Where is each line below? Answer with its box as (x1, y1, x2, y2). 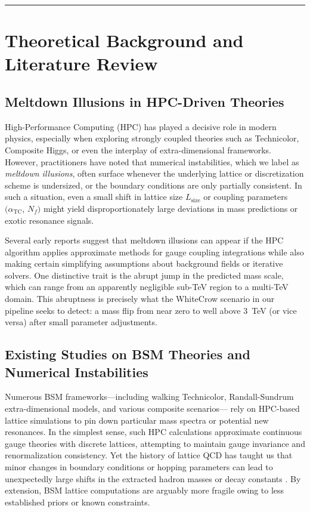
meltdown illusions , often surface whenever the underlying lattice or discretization (5, 167, 304, 180)
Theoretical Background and (5, 28, 244, 53)
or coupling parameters (203, 190, 288, 203)
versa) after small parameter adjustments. (5, 316, 157, 328)
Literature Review (5, 51, 158, 76)
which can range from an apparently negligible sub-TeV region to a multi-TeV (5, 280, 289, 293)
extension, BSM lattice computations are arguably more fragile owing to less (5, 484, 284, 496)
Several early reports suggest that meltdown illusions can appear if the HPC (5, 234, 284, 246)
